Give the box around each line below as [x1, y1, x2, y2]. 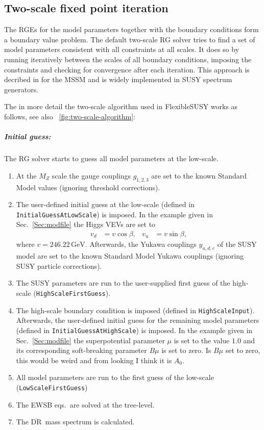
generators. [4, 84, 39, 94]
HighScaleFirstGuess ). [36, 288, 111, 298]
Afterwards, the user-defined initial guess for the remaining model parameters [16, 315, 259, 325]
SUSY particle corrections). [16, 260, 102, 271]
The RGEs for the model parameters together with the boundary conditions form [4, 24, 259, 35]
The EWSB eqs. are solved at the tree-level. [16, 399, 155, 410]
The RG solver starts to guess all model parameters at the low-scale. [4, 153, 219, 164]
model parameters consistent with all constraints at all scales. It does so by [4, 44, 239, 55]
